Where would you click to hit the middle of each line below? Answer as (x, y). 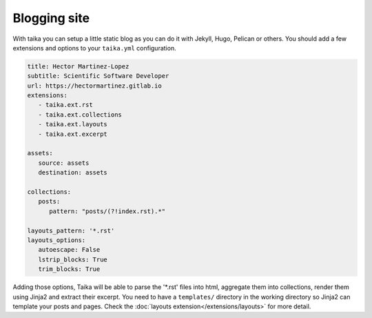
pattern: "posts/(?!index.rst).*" (107, 211)
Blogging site (51, 18)
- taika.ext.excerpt (73, 134)
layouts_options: (56, 240)
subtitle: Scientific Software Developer (98, 76)
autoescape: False (69, 250)
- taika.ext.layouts (73, 125)
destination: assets (73, 173)
